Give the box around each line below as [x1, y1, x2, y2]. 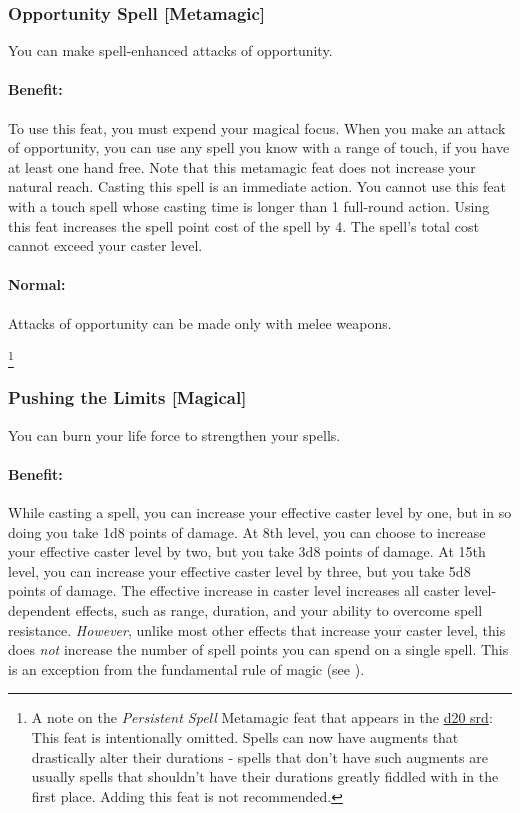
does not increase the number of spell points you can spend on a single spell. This [8, 639, 509, 660]
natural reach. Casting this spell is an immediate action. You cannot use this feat [8, 176, 506, 197]
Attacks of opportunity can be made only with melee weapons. [8, 312, 392, 333]
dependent [8, 600, 72, 621]
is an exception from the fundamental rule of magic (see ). [8, 658, 365, 679]
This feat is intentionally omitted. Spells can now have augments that [31, 727, 459, 748]
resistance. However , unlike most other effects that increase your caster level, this [8, 619, 506, 640]
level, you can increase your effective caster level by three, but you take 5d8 [8, 560, 471, 581]
